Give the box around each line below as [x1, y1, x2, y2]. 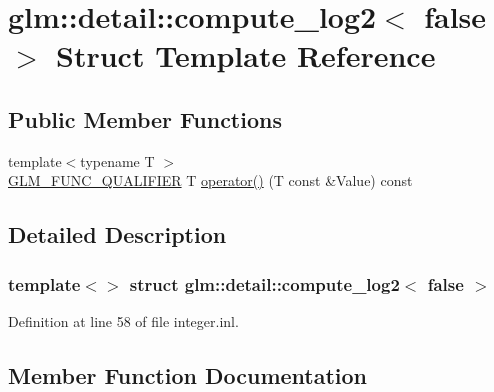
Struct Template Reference [56, 35, 436, 76]
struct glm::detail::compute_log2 [129, 271, 400, 296]
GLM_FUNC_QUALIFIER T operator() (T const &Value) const [8, 170, 413, 191]
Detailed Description [8, 219, 227, 250]
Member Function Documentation [8, 359, 368, 390]
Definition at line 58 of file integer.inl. [8, 310, 239, 331]
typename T [80, 150, 155, 171]
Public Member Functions [8, 103, 282, 134]
